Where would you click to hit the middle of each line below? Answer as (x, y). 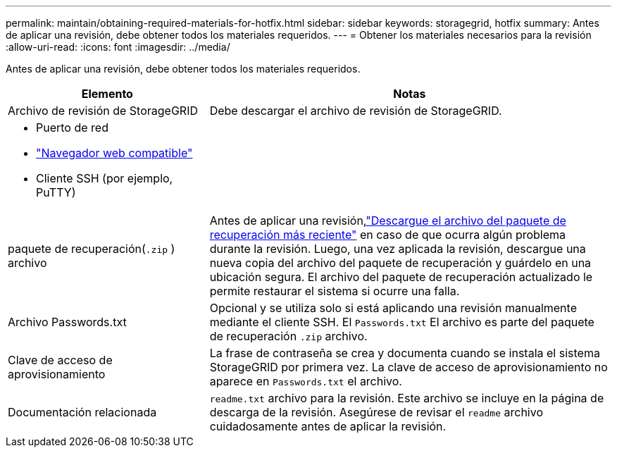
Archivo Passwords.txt (67, 322)
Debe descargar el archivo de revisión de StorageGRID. (356, 111)
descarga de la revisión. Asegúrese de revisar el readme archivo (376, 412)
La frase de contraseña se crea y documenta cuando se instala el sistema (405, 353)
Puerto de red (72, 128)
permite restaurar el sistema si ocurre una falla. (335, 291)
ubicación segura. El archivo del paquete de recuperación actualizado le (401, 277)
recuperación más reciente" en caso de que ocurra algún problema (388, 235)
